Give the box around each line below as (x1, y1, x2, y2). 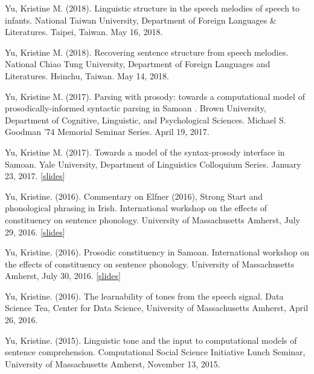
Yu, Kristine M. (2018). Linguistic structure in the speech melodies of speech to (5, 2, 300, 14)
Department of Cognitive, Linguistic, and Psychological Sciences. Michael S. (5, 113, 286, 126)
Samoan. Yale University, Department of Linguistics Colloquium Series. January (5, 157, 301, 170)
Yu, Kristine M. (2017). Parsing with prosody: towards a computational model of (5, 90, 305, 102)
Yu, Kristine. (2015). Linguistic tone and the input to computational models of (5, 333, 297, 346)
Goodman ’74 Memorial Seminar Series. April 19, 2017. (5, 125, 210, 138)
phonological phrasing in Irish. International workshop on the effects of (5, 202, 268, 214)
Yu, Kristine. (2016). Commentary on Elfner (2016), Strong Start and (5, 189, 263, 202)
